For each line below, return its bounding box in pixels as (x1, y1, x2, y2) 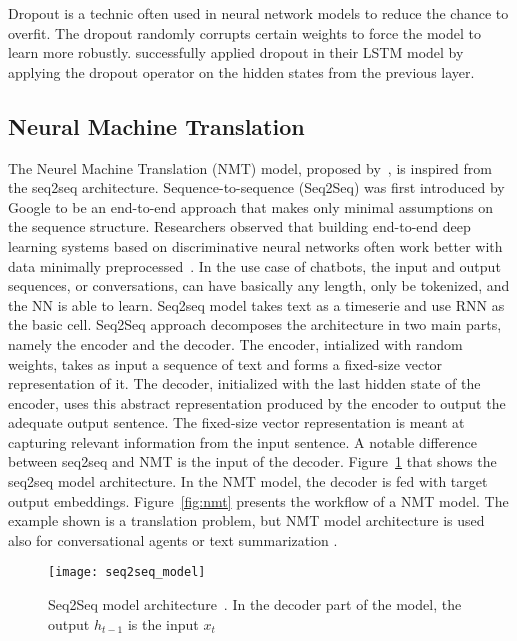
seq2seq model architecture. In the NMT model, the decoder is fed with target (8, 471, 488, 492)
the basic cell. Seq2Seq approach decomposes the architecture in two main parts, (8, 314, 502, 335)
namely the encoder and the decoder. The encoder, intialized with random (8, 333, 463, 354)
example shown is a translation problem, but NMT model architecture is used (8, 510, 485, 531)
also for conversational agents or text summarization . (8, 529, 338, 550)
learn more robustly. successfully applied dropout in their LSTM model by (8, 42, 464, 63)
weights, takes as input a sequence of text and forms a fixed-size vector (8, 353, 443, 374)
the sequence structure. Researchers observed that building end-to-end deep (8, 216, 471, 237)
